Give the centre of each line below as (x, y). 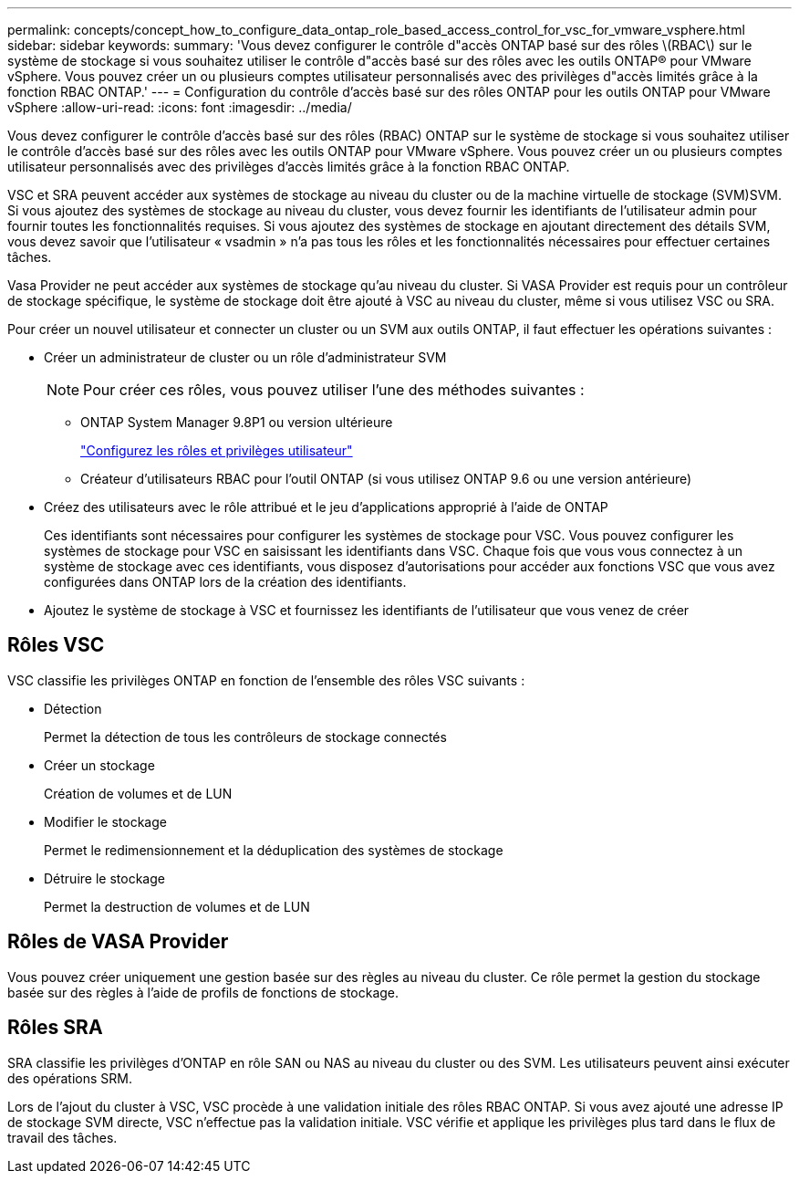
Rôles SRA (55, 1028)
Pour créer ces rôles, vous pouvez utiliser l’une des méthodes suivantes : (334, 390)
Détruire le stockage (104, 878)
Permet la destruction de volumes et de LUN (177, 906)
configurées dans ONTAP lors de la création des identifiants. (225, 582)
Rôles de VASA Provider (118, 942)
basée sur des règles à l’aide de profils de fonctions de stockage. (203, 992)
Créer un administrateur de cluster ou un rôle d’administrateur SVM (245, 357)
